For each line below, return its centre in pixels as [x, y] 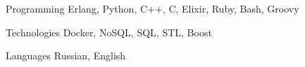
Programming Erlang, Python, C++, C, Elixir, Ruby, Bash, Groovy [152, 8]
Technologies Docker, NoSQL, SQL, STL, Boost [109, 32]
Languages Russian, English [66, 55]
